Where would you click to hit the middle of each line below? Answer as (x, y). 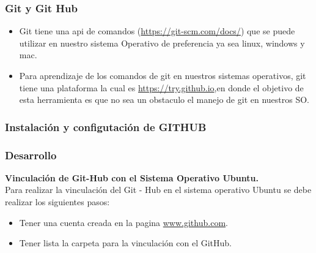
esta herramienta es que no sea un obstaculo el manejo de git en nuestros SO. (164, 100)
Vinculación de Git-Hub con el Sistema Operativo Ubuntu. (132, 177)
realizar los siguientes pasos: (57, 202)
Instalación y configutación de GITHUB (106, 126)
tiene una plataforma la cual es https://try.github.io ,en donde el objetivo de (161, 87)
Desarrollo (31, 155)
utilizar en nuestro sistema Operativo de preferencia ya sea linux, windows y (162, 43)
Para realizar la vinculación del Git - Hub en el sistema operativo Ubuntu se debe (158, 190)
